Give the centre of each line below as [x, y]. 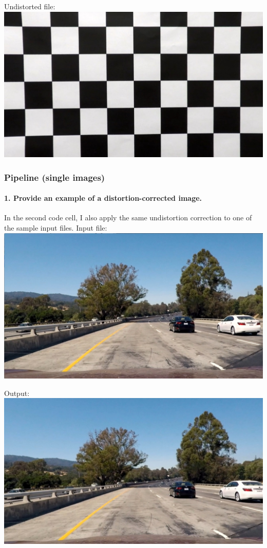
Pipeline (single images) [55, 177]
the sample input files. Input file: [56, 227]
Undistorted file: [30, 6]
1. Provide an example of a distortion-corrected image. [103, 198]
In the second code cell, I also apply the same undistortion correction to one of [128, 218]
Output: [17, 393]
